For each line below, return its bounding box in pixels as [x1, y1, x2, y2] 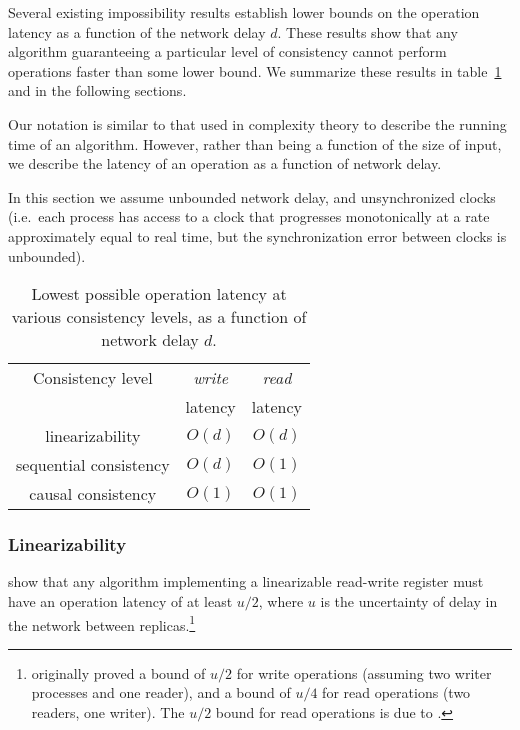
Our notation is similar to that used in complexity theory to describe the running [8, 113, 507, 134]
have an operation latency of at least [8, 590, 233, 611]
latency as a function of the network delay [8, 21, 266, 42]
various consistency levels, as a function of [11, 305, 307, 329]
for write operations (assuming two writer [236, 662, 492, 683]
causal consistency [29, 482, 157, 506]
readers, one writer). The [31, 701, 185, 722]
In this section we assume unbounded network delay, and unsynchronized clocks [8, 186, 496, 207]
